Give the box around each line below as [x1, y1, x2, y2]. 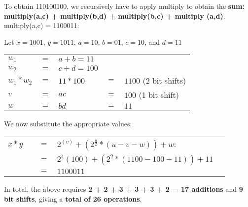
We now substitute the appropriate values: [4, 118, 132, 129]
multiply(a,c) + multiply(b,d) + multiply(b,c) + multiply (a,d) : [4, 10, 225, 21]
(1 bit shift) [139, 89, 179, 101]
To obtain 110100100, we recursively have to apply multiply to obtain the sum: [4, 1, 245, 11]
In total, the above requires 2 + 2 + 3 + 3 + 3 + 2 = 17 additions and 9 [4, 183, 243, 194]
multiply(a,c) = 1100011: [4, 20, 79, 30]
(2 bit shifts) [142, 75, 186, 87]
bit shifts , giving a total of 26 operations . [4, 193, 142, 204]
